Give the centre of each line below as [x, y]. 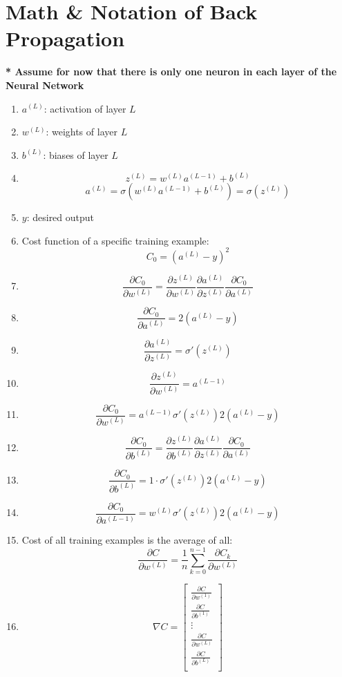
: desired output [60, 217]
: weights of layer [82, 132]
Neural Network [45, 85]
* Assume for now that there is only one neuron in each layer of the [171, 71]
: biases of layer [76, 154]
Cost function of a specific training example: [115, 240]
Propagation [65, 38]
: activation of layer [85, 108]
